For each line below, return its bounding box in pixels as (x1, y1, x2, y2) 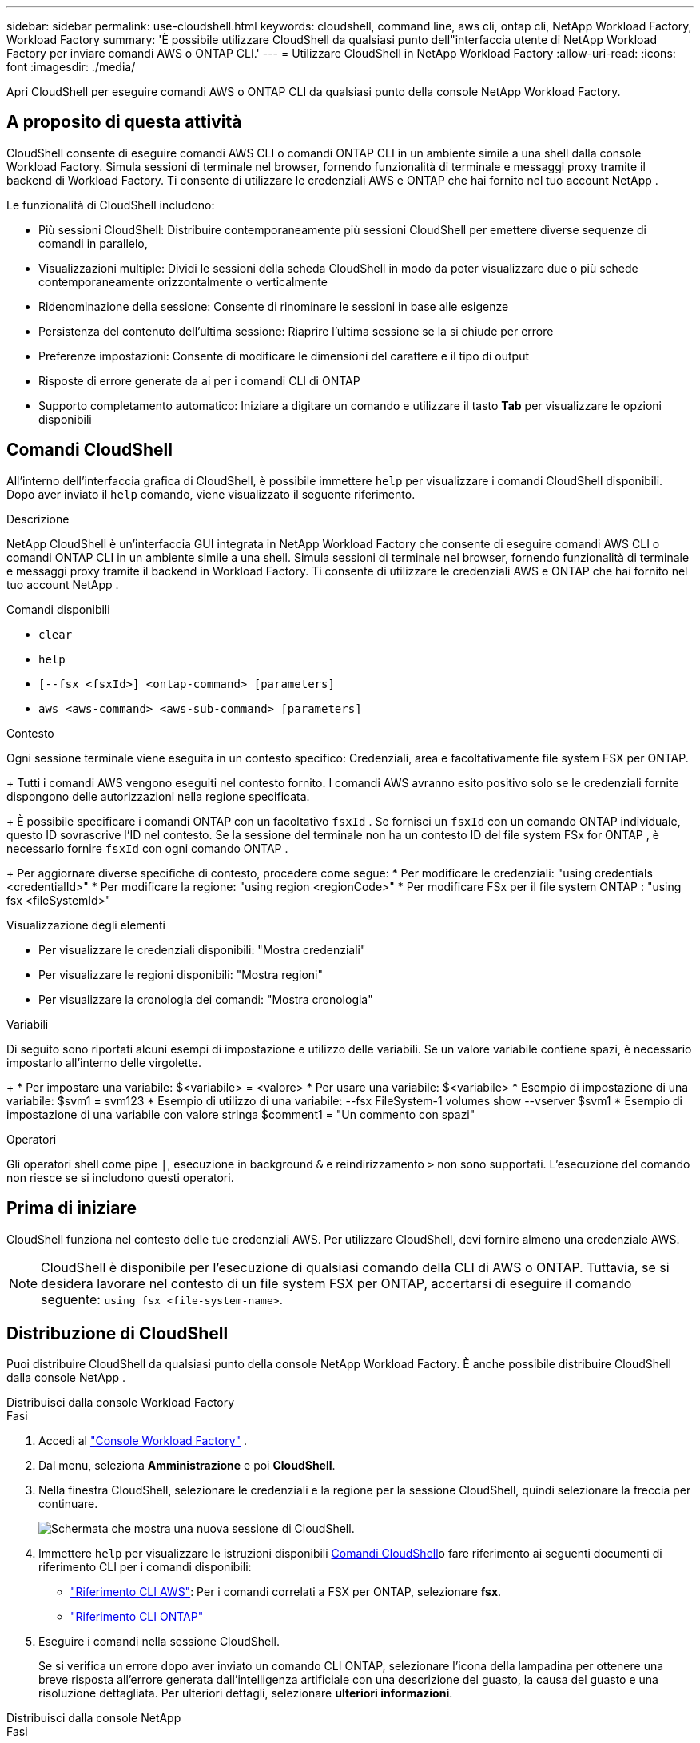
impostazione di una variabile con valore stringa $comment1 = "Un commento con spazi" (6, 1107, 475, 1121)
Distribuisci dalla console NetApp (6, 1711, 181, 1725)
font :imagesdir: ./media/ (6, 60, 136, 74)
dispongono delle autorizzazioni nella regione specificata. (6, 789, 310, 803)
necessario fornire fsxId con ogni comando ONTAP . (6, 841, 288, 855)
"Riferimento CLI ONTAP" (70, 1610, 204, 1624)
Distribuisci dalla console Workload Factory (6, 1395, 235, 1410)
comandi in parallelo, (38, 236, 148, 250)
